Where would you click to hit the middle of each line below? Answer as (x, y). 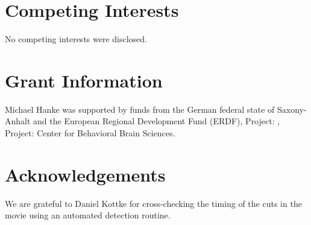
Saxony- (292, 109)
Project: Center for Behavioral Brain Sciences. (90, 133)
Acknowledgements (85, 174)
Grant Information (84, 80)
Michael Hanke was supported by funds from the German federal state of (140, 109)
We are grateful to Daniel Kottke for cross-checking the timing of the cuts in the (153, 203)
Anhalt (18, 121)
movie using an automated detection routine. (88, 215)
